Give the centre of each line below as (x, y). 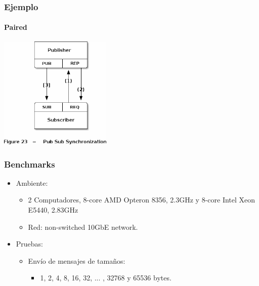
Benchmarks (30, 164)
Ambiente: (32, 182)
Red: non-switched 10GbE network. (83, 227)
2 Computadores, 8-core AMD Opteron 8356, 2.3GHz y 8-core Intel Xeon (142, 200)
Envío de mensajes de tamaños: (77, 260)
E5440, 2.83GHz (53, 210)
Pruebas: (30, 244)
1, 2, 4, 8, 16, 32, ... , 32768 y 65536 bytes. (106, 278)
